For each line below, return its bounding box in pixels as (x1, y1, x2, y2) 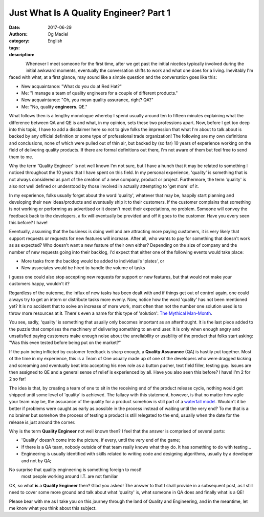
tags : (9, 44, 20, 51)
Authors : (9, 31, 28, 37)
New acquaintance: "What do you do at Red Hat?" (21, 83, 122, 89)
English (47, 38, 63, 44)
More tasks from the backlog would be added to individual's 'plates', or (21, 258, 165, 264)
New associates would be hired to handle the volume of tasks (21, 265, 145, 271)
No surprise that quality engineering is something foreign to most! (9, 467, 142, 473)
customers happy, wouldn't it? (9, 281, 70, 287)
